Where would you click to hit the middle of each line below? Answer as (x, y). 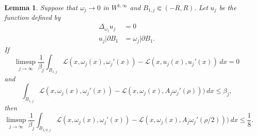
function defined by (33, 17)
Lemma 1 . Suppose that (41, 7)
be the (228, 7)
